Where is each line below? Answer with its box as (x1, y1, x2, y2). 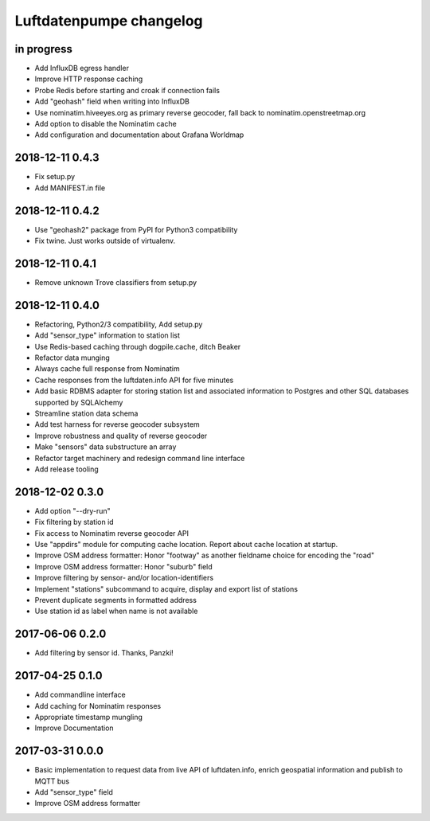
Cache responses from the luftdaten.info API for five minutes (34, 375, 234, 385)
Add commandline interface (34, 690, 127, 700)
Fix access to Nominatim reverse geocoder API (34, 528, 189, 538)
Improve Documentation (34, 723, 115, 733)
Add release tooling (34, 464, 99, 474)
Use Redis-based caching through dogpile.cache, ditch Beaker (34, 342, 241, 351)
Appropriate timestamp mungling (34, 712, 143, 721)
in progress (14, 42, 73, 56)
